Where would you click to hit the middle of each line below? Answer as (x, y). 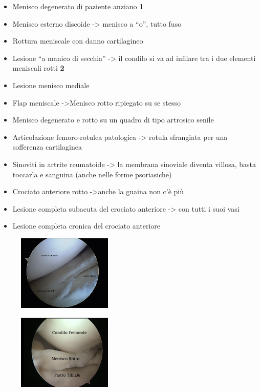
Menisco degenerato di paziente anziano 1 (78, 6)
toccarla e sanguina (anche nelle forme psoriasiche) (92, 174)
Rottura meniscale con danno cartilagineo (78, 41)
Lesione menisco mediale (51, 85)
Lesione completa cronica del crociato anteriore (86, 226)
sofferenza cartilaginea (47, 147)
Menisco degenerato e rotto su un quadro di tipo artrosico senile (113, 120)
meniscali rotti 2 (38, 68)
